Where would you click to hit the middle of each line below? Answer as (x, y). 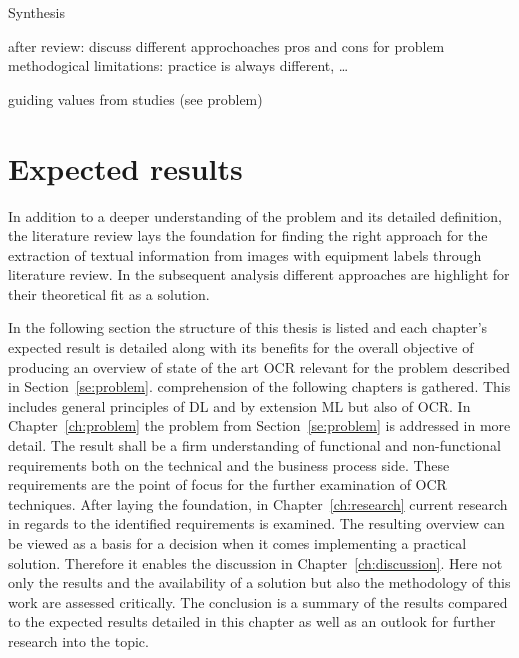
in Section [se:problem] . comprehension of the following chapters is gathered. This (259, 386)
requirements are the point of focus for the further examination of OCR (227, 484)
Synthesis (36, 12)
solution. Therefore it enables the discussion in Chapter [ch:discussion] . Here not (255, 562)
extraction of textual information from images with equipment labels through (245, 254)
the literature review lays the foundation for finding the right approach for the (248, 235)
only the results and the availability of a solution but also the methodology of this (259, 582)
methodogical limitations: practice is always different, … (178, 65)
